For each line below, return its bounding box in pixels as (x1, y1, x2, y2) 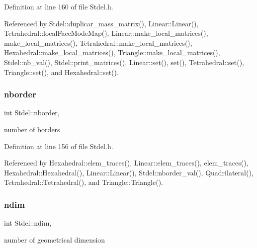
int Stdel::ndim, (4, 218, 52, 228)
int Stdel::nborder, (4, 107, 60, 118)
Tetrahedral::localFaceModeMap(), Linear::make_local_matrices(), (4, 28, 208, 38)
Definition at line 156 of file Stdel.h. (4, 141, 113, 151)
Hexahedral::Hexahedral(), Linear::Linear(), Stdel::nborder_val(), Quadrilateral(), (4, 167, 254, 177)
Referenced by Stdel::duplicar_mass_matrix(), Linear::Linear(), (4, 18, 199, 28)
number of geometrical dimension (4, 234, 105, 245)
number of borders (4, 124, 60, 134)
